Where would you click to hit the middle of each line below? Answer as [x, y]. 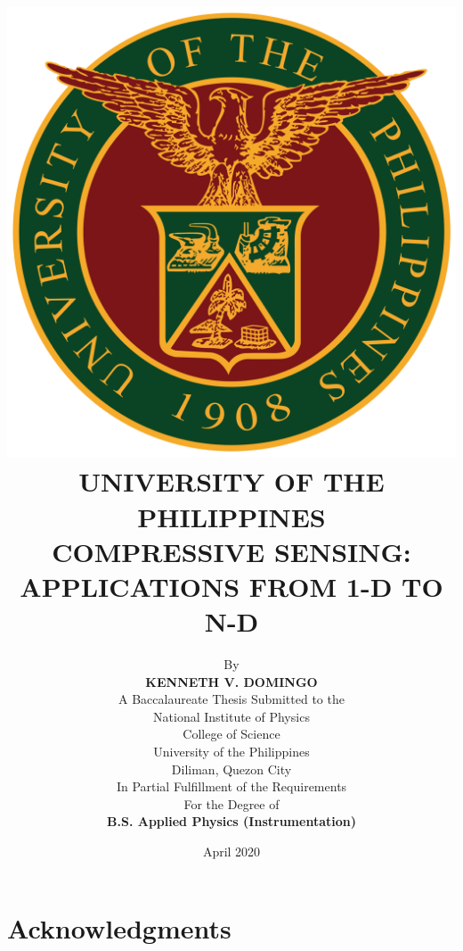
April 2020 [231, 851]
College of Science [231, 734]
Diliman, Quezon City [231, 769]
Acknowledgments [119, 927]
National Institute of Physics [231, 716]
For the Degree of [231, 803]
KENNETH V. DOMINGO [231, 681]
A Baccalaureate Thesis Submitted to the [231, 699]
